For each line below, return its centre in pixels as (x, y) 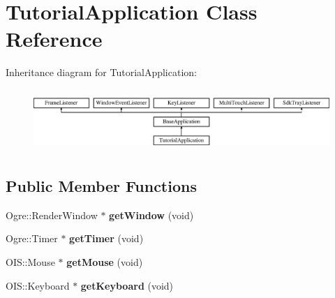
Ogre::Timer (32, 238)
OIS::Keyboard (38, 285)
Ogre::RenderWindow (52, 215)
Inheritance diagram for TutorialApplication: (101, 72)
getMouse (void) (105, 261)
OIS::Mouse (30, 261)
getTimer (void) (106, 238)
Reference (54, 39)
